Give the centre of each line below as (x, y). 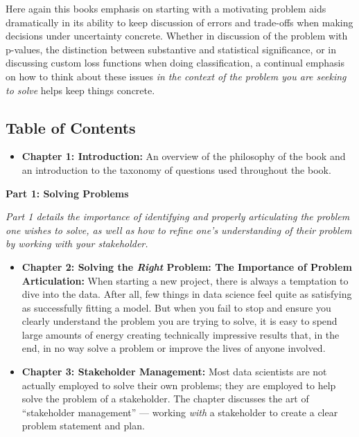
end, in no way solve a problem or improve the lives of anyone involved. (174, 348)
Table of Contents (71, 127)
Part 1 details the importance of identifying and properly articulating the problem (178, 216)
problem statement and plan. (83, 426)
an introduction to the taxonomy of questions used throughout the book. (176, 169)
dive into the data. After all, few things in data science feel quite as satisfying (187, 294)
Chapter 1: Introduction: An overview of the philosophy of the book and (184, 156)
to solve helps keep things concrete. (80, 90)
